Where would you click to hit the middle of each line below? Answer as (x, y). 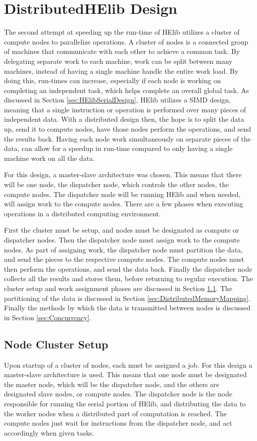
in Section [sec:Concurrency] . (48, 317)
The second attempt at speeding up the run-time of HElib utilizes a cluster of (122, 32)
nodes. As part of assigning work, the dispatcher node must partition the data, (124, 249)
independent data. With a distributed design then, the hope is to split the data (124, 119)
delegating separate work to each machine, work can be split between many (118, 61)
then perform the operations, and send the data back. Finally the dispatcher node (128, 269)
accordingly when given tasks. (49, 432)
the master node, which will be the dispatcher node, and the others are (112, 384)
